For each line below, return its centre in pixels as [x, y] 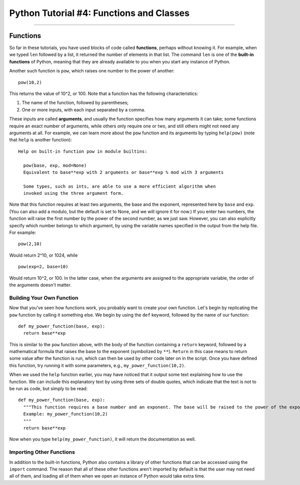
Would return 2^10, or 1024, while [43, 255]
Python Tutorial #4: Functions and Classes [99, 13]
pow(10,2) [30, 82]
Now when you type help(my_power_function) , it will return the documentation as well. [102, 439]
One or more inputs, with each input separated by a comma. [83, 109]
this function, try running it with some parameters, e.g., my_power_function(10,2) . [97, 365]
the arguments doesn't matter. [40, 285]
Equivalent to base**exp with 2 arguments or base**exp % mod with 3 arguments [123, 172]
